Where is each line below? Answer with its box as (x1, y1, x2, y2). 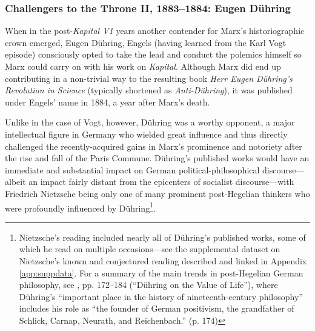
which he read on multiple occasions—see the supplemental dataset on (19, 242, 280, 255)
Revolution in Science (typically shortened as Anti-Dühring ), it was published (5, 84, 293, 96)
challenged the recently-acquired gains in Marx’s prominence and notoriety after (5, 139, 302, 152)
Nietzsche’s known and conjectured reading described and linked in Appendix (19, 254, 307, 267)
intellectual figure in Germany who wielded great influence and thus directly (5, 127, 288, 140)
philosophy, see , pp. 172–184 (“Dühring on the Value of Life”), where (19, 278, 278, 291)
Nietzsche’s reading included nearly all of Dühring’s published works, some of (19, 230, 306, 243)
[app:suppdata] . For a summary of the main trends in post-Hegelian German (19, 266, 303, 279)
